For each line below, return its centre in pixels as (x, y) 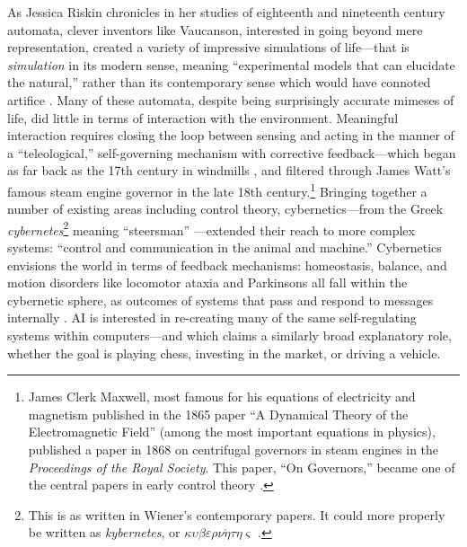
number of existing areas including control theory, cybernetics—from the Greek (225, 209)
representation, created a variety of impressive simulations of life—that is (208, 47)
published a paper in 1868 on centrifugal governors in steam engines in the (233, 449)
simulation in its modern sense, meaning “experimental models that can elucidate (231, 64)
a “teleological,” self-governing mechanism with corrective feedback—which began (232, 152)
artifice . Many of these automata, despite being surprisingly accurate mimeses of (231, 99)
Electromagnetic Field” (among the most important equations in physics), (232, 432)
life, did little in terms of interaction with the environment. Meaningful (203, 117)
